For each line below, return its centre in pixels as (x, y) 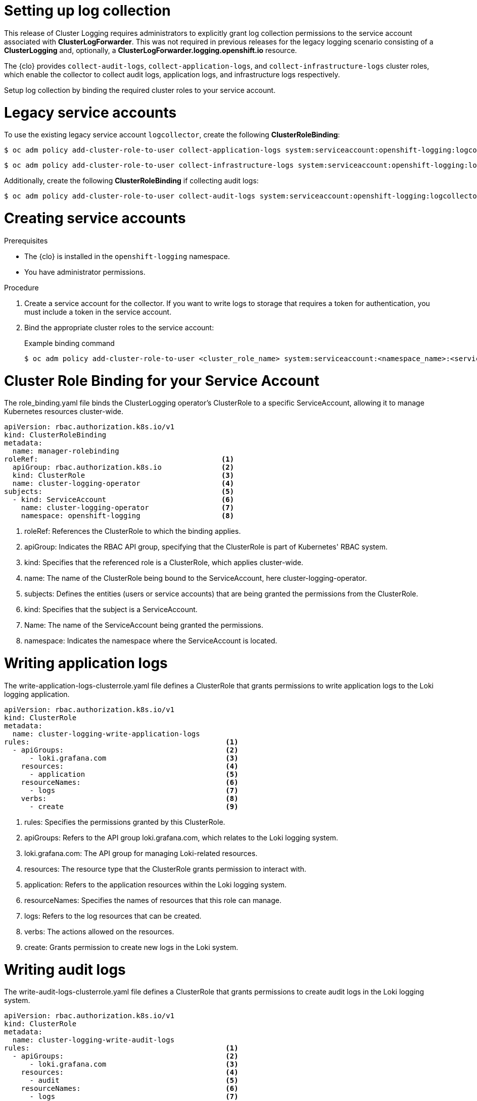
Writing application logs (86, 663)
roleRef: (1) (119, 459)
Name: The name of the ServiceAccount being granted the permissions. (144, 625)
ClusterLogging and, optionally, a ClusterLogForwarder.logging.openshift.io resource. (151, 50)
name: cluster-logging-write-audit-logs (93, 1040)
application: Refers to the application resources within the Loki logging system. (156, 884)
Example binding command (69, 343)
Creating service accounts (95, 218)
